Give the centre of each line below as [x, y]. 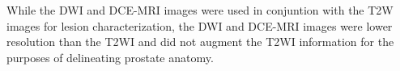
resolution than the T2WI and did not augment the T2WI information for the [200, 42]
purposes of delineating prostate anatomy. [110, 57]
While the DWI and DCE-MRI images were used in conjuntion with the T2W [200, 10]
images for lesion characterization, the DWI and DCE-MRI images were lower [200, 25]
